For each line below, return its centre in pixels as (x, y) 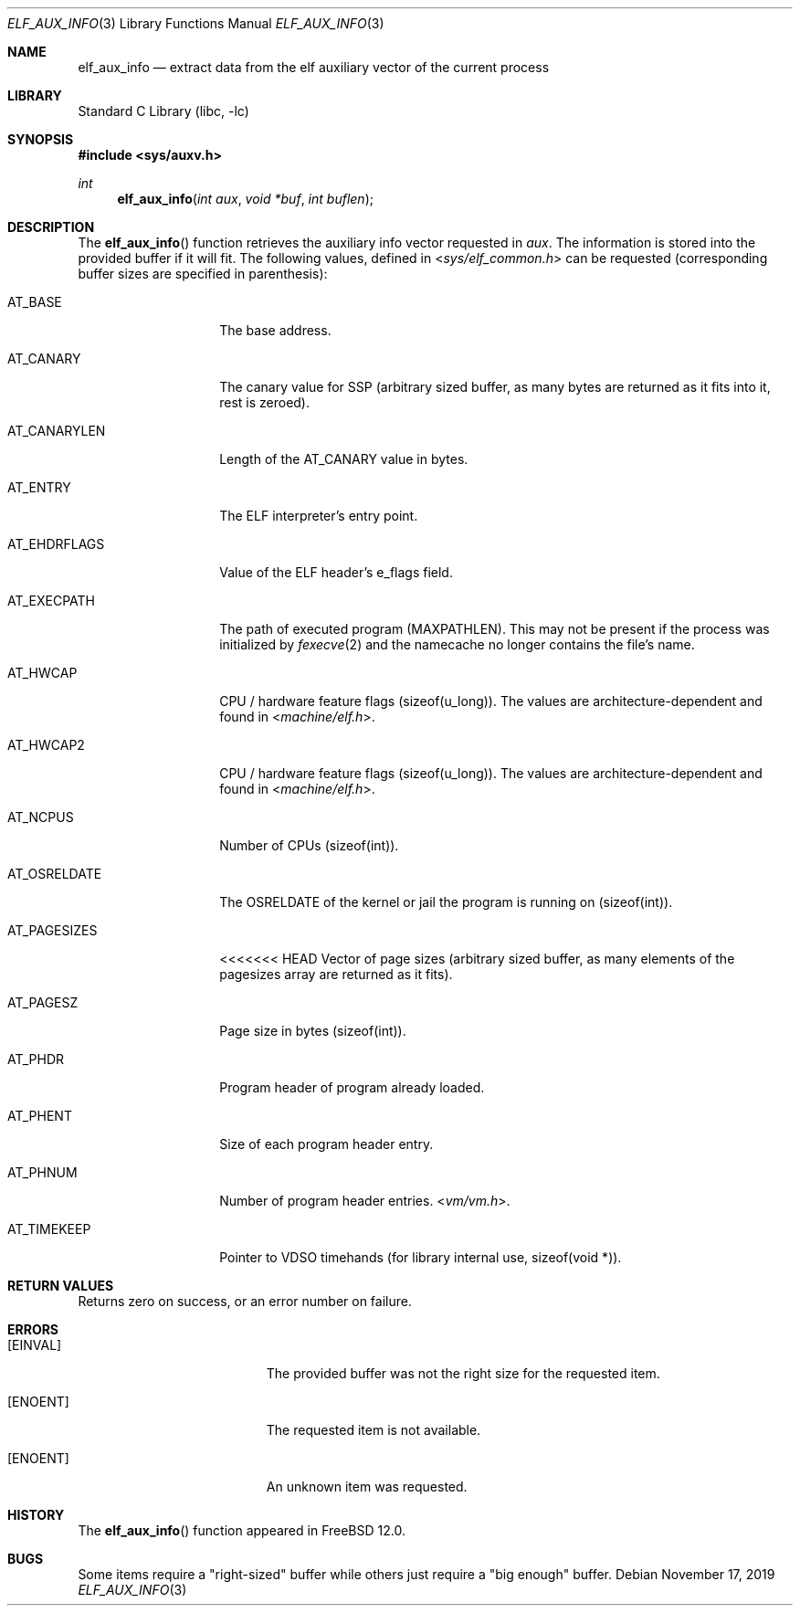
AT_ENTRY (39, 487)
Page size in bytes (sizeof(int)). (313, 1031)
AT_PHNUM (42, 1172)
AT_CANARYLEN (57, 431)
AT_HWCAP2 (46, 745)
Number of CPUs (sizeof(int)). (309, 845)
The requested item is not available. (374, 1430)
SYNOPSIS (41, 139)
